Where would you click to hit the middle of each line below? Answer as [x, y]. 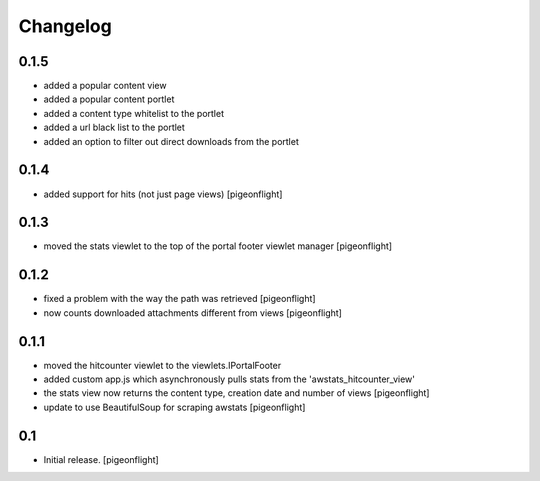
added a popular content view [105, 86]
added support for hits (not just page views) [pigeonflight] [163, 194]
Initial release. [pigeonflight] [101, 459]
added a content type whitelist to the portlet [134, 113]
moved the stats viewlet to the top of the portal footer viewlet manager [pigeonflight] [218, 246]
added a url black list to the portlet [114, 127]
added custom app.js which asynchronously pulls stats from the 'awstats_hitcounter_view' [229, 379]
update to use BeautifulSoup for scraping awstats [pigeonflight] [174, 407]
